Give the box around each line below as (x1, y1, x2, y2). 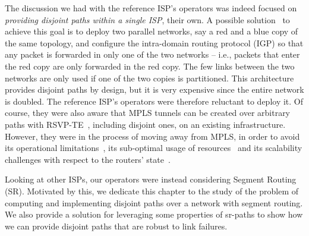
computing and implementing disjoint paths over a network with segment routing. (5, 196, 303, 209)
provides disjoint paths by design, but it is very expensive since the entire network (5, 83, 304, 96)
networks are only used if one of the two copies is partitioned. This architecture (5, 71, 294, 84)
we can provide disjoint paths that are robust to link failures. (5, 219, 228, 232)
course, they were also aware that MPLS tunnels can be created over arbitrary (5, 106, 291, 119)
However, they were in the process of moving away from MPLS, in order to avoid (5, 130, 300, 142)
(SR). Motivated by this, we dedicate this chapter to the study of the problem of (5, 184, 299, 197)
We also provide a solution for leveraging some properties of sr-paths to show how (5, 208, 303, 221)
